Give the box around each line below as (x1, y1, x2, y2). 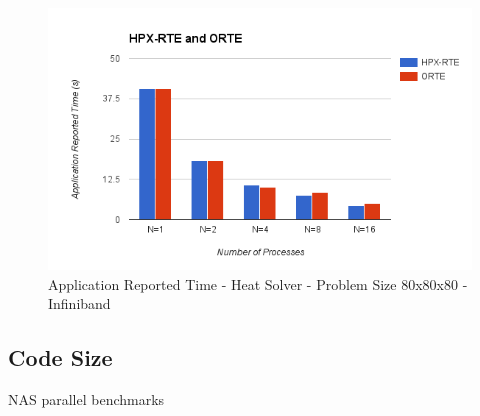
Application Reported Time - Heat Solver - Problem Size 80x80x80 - (48, 273, 468, 294)
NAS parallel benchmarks (8, 389, 165, 410)
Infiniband (48, 293, 111, 314)
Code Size (8, 342, 113, 373)
